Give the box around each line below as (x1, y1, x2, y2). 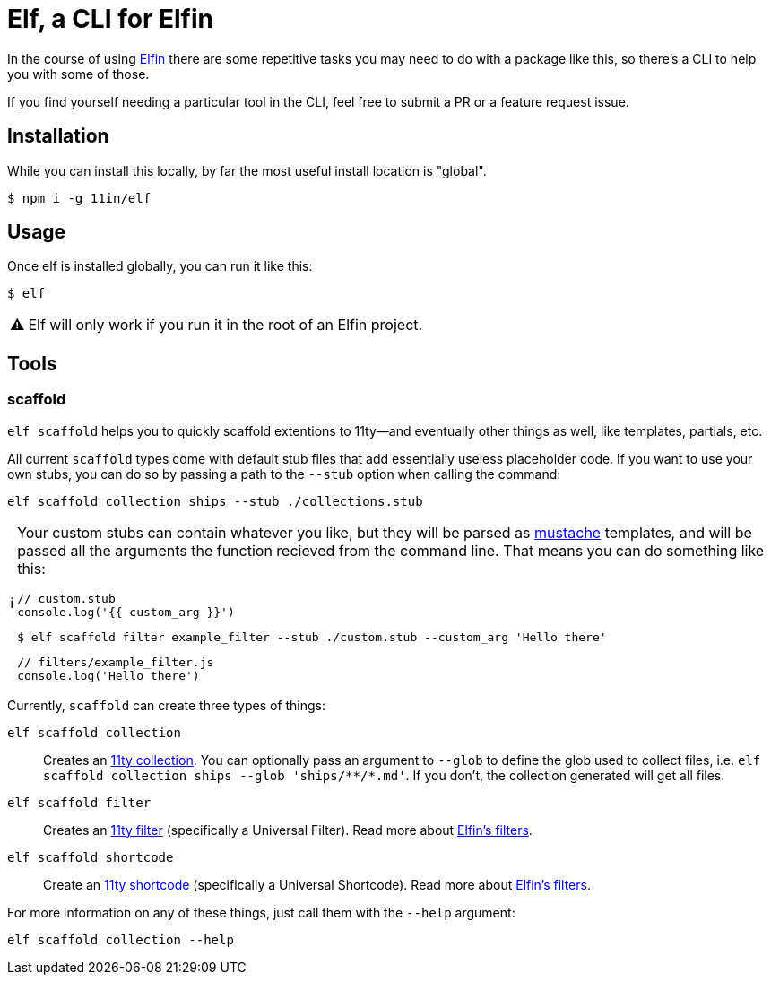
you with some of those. (7, 65, 150, 82)
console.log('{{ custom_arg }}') (17, 604, 235, 619)
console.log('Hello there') (17, 668, 200, 682)
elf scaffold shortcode (7, 849, 174, 865)
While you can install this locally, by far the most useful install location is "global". (7, 162, 487, 178)
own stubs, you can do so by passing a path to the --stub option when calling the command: (7, 465, 561, 482)
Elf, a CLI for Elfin (7, 4, 213, 34)
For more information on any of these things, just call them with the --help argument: (7, 904, 515, 920)
